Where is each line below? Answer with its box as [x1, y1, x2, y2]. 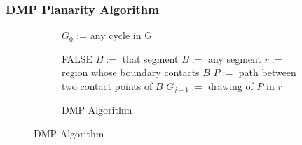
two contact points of [62, 79, 153, 93]
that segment [122, 51, 179, 66]
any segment [207, 51, 261, 66]
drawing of [208, 79, 254, 93]
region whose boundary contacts [62, 65, 200, 79]
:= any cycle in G [76, 28, 153, 43]
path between [238, 65, 296, 79]
